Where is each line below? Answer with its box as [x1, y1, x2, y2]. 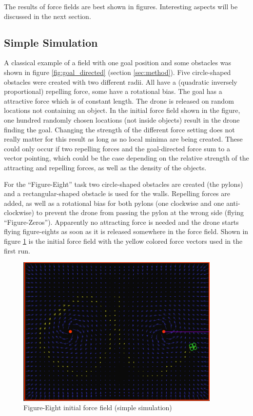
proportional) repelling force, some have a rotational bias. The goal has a [4, 86, 222, 96]
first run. [4, 245, 30, 255]
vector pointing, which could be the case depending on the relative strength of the [4, 153, 249, 163]
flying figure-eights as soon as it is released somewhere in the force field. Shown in [4, 226, 249, 236]
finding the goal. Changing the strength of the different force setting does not [4, 124, 235, 134]
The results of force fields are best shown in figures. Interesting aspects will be [4, 1, 238, 11]
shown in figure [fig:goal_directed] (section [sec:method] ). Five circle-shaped [4, 67, 231, 77]
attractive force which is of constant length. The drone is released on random [4, 95, 234, 106]
